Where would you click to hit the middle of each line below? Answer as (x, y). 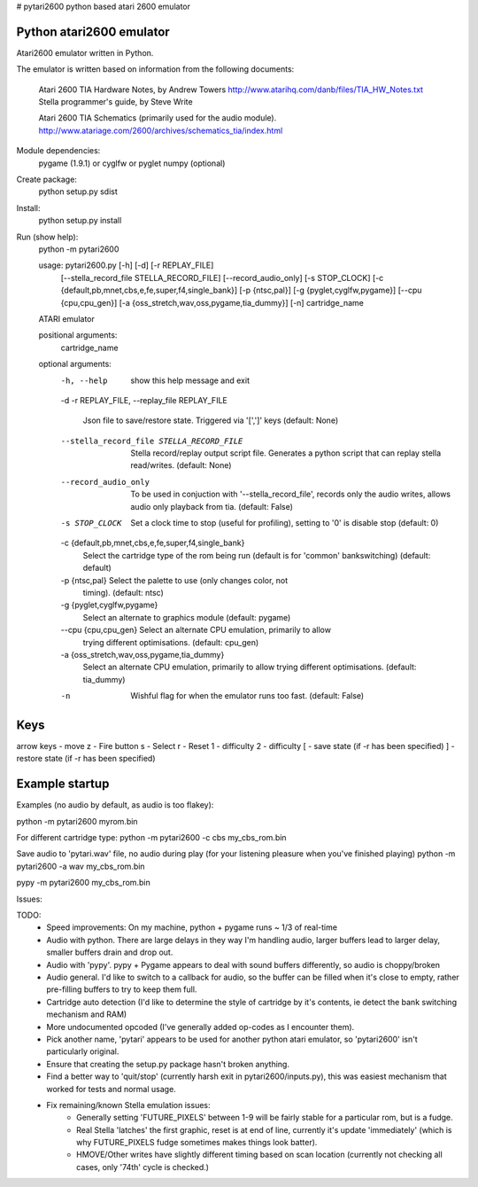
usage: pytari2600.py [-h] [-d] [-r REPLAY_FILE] (126, 265)
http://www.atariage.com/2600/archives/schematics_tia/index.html (161, 130)
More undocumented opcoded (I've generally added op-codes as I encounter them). (200, 1027)
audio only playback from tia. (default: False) (212, 506)
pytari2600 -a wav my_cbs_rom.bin (81, 866)
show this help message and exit (190, 380)
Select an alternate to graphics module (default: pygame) (187, 617)
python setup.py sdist (78, 191)
